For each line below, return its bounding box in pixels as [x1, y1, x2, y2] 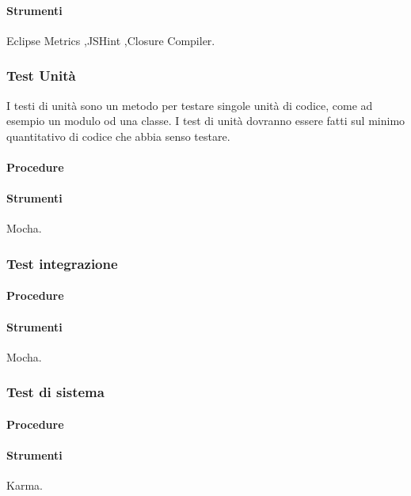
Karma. [6, 477, 43, 494]
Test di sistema [6, 382, 105, 402]
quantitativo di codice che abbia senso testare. [6, 127, 230, 144]
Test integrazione [6, 253, 118, 273]
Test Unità [6, 66, 76, 85]
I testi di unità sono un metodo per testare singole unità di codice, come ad [6, 97, 373, 113]
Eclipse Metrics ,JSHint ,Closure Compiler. [6, 32, 215, 48]
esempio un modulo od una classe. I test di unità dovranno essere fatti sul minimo [6, 112, 405, 129]
